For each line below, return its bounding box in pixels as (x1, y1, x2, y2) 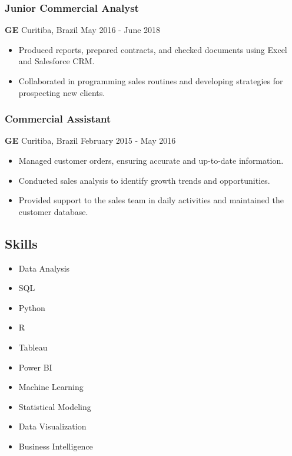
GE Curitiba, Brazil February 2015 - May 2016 (5, 134, 176, 147)
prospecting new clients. (18, 86, 105, 98)
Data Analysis (18, 262, 70, 274)
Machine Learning (18, 381, 84, 393)
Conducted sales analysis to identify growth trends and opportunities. (18, 174, 270, 186)
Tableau (18, 341, 48, 353)
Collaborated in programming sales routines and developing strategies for (18, 75, 283, 87)
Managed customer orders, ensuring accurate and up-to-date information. (18, 154, 284, 166)
